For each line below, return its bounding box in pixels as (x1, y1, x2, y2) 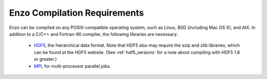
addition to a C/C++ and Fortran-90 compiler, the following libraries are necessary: (9, 31, 178, 37)
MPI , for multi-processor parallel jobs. (34, 63, 111, 69)
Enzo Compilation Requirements (9, 7, 144, 18)
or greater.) (34, 56, 57, 62)
